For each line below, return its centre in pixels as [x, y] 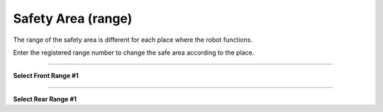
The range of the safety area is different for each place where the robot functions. [133, 40]
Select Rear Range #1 [45, 99]
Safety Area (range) [73, 18]
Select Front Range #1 [46, 76]
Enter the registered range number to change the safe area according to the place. [134, 52]
